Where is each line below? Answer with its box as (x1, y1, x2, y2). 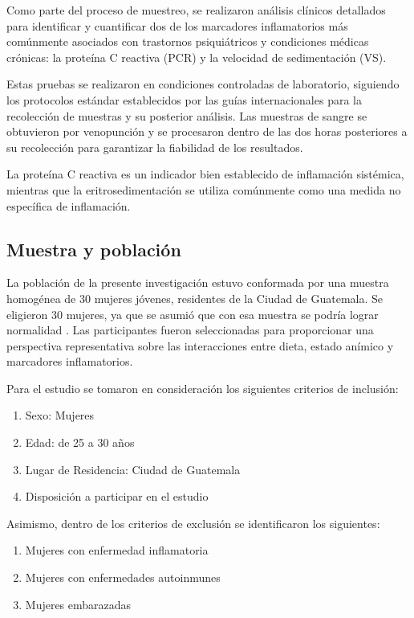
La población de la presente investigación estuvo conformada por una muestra (6, 274, 389, 291)
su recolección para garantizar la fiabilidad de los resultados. (6, 138, 303, 155)
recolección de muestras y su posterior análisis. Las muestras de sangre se (6, 107, 367, 124)
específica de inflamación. (6, 197, 131, 214)
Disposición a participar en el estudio (25, 488, 209, 505)
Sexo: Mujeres (25, 407, 95, 424)
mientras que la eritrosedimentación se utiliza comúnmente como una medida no (6, 181, 401, 198)
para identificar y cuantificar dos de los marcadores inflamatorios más (6, 17, 348, 34)
